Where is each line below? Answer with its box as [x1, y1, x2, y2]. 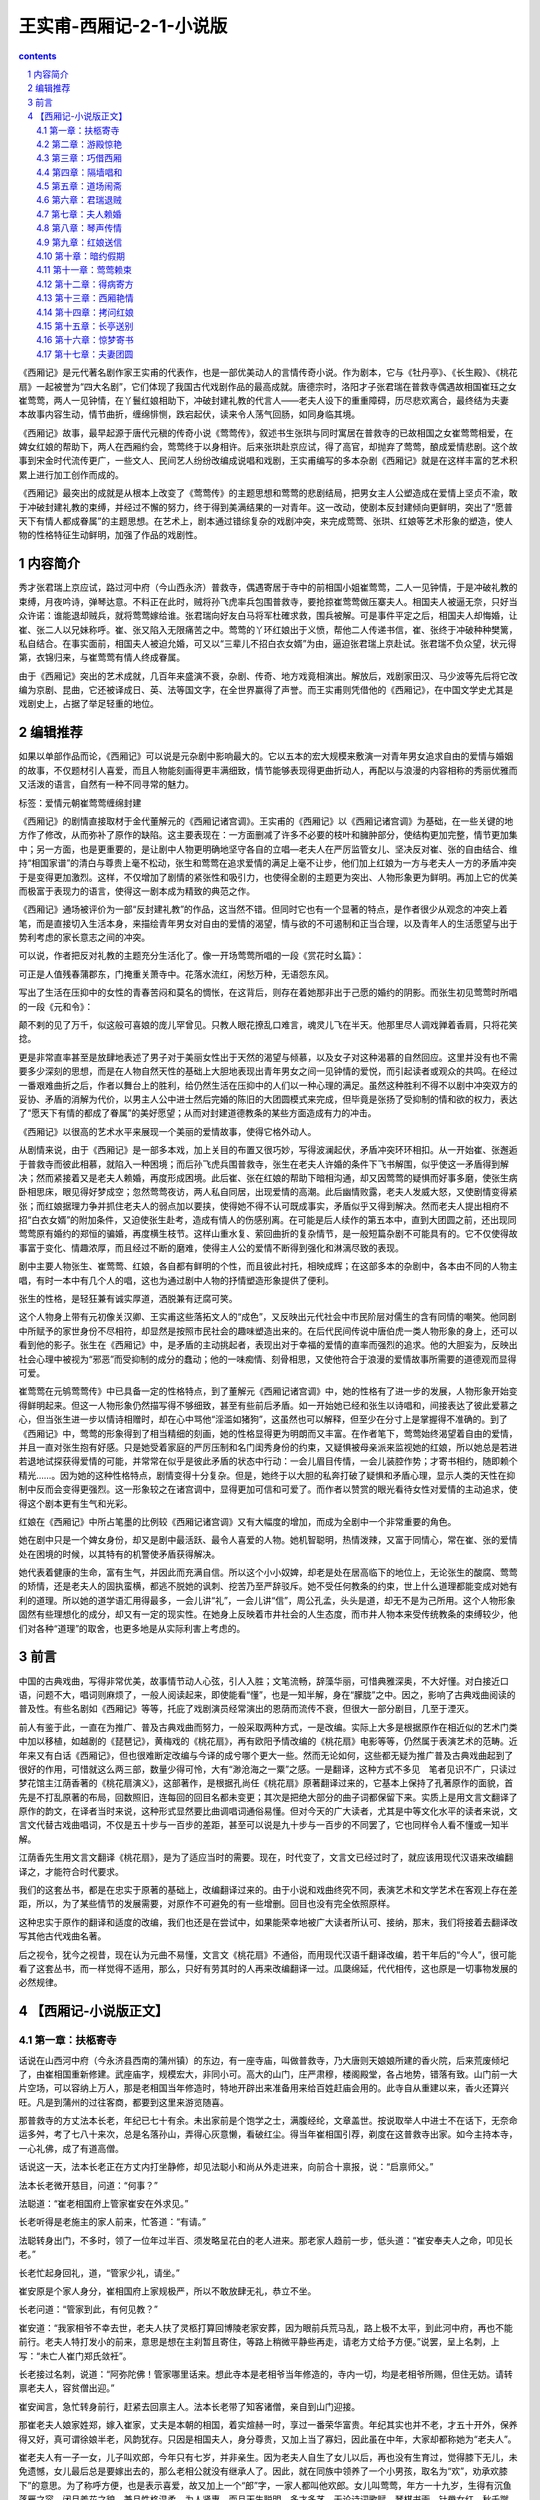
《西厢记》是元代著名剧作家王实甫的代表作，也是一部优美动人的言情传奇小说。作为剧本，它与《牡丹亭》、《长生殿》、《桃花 [18, 366, 518, 379]
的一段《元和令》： [18, 1000, 94, 1012]
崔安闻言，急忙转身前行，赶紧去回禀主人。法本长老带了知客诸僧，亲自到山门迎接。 [18, 2400, 360, 2412]
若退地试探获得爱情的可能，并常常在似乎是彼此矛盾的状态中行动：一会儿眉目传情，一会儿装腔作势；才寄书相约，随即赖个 [18, 1455, 518, 1467]
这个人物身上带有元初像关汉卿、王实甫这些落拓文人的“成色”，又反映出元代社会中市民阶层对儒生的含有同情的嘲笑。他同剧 [18, 1311, 517, 1323]
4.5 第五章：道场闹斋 [36, 180, 122, 192]
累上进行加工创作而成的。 [18, 468, 124, 480]
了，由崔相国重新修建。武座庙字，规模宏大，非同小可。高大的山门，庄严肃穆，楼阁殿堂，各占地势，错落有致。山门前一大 [18, 2068, 518, 2080]
